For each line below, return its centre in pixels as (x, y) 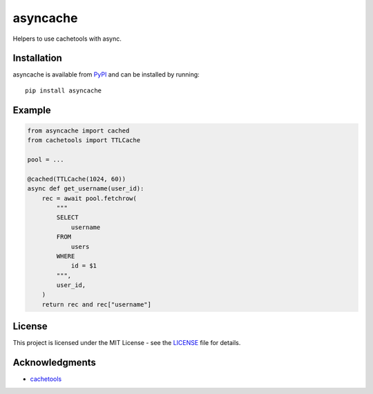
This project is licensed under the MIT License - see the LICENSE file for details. (127, 343)
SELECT (67, 218)
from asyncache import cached (78, 130)
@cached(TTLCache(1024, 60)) (77, 179)
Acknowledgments (55, 363)
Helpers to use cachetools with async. (67, 39)
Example (32, 110)
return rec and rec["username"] (97, 304)
